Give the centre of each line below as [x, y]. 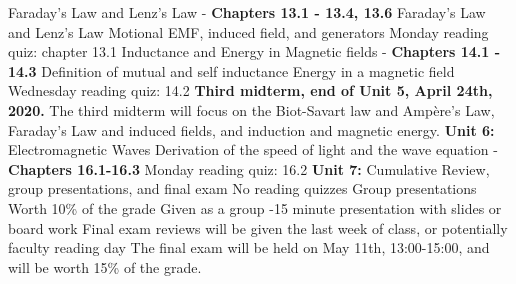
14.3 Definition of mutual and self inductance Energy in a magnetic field [231, 70]
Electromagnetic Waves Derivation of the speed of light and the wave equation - [253, 149]
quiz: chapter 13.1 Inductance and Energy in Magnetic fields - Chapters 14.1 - [254, 51]
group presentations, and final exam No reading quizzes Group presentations [242, 188]
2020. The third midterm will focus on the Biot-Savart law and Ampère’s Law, [251, 109]
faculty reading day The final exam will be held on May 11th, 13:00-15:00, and [249, 247]
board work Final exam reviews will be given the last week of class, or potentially [258, 227]
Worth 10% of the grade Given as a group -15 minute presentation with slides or [255, 207]
